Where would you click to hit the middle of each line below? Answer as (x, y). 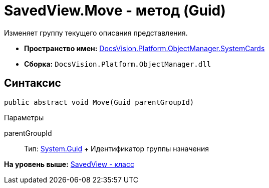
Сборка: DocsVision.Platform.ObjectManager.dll (118, 64)
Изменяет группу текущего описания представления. (96, 33)
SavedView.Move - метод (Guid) (115, 11)
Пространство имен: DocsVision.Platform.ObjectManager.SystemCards (145, 48)
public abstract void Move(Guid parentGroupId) (99, 102)
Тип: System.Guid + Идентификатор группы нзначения (116, 148)
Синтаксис (33, 83)
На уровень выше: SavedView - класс (69, 164)
